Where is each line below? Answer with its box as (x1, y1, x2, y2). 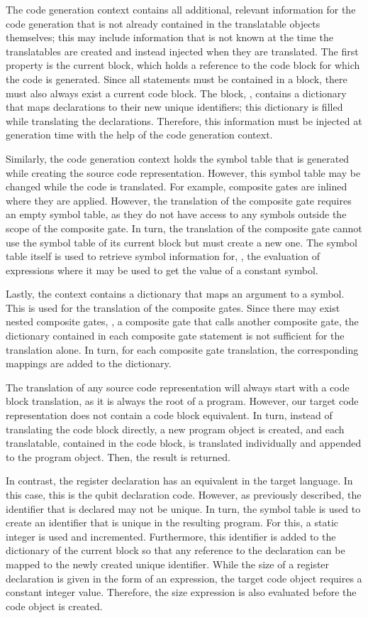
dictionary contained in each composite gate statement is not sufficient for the (6, 328, 345, 343)
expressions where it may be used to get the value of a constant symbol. (6, 262, 318, 277)
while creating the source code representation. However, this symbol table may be (6, 165, 361, 180)
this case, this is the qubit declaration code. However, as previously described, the (6, 487, 362, 502)
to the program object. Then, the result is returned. (6, 449, 230, 464)
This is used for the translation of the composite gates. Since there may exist (6, 300, 340, 315)
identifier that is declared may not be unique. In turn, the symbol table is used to (6, 501, 361, 516)
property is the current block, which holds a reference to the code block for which (6, 58, 360, 72)
